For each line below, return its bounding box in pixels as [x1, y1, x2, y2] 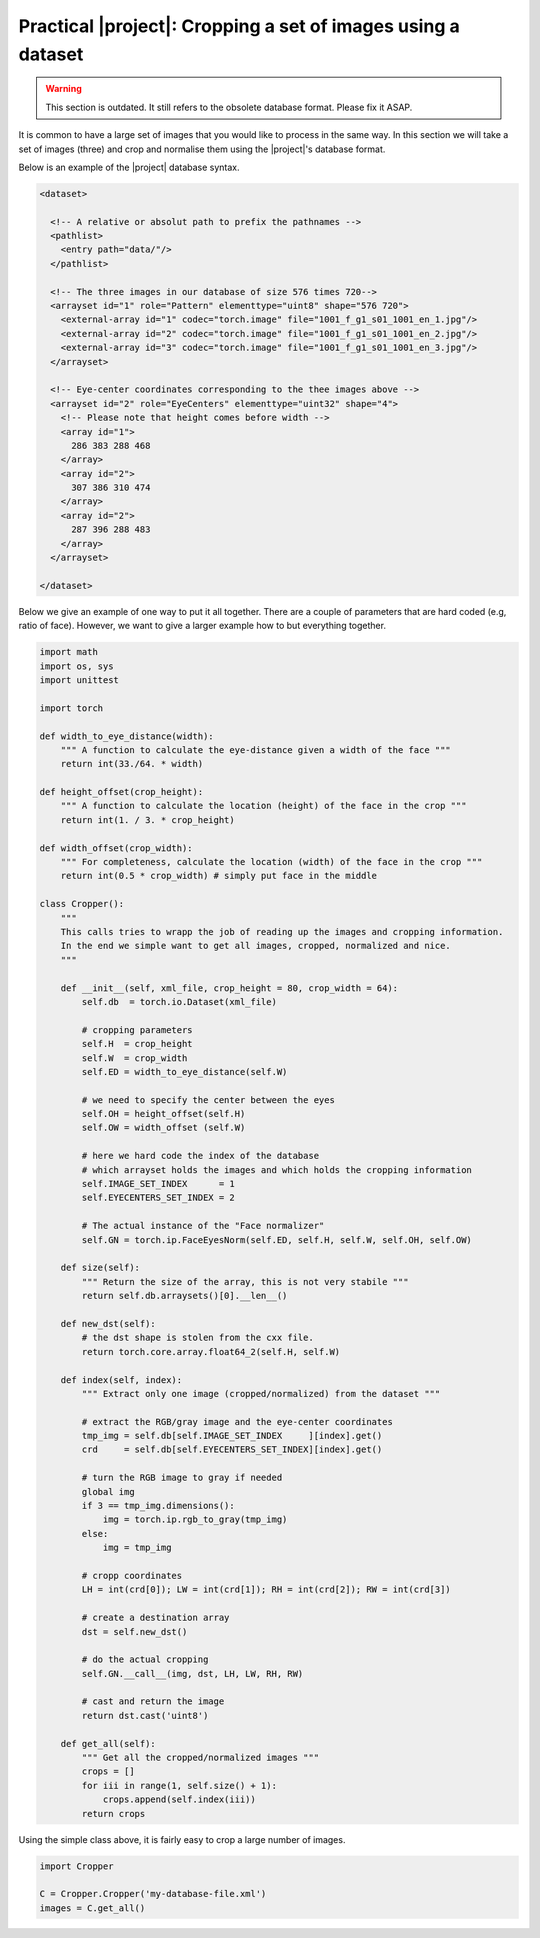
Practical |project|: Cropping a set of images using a [18, 15, 460, 37]
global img [81, 1486, 135, 1497]
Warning [45, 83, 82, 95]
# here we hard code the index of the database [81, 1150, 320, 1162]
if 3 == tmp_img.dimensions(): [81, 1500, 235, 1512]
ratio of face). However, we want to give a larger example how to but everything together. [18, 620, 387, 632]
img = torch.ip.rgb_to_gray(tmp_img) [102, 1514, 288, 1525]
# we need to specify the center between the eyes [81, 1094, 335, 1105]
